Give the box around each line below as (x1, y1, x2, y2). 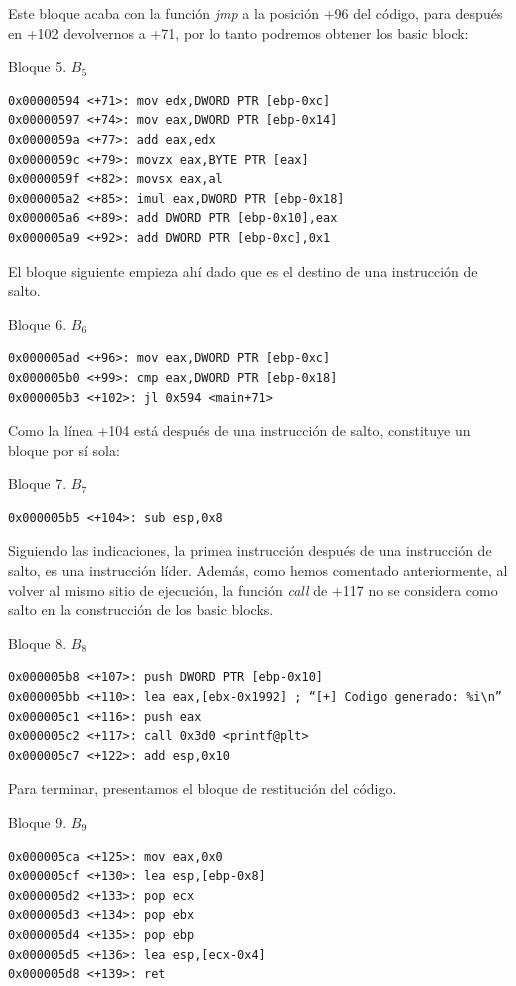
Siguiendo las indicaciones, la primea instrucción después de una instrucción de (8, 540, 492, 561)
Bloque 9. (8, 812, 67, 832)
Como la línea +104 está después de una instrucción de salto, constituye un (8, 420, 471, 441)
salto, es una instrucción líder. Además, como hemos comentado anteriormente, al (8, 560, 508, 581)
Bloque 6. (8, 313, 67, 334)
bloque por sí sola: (8, 439, 120, 460)
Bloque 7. (8, 473, 67, 494)
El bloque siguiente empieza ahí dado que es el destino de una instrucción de (8, 260, 478, 281)
